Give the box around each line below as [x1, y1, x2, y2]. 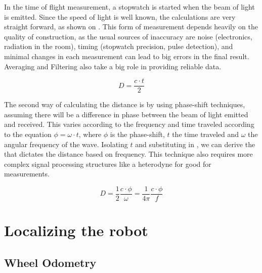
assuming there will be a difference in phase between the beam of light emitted [4, 109, 248, 119]
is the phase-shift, [110, 129, 165, 139]
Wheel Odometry [4, 254, 97, 270]
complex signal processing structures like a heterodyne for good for [4, 158, 211, 169]
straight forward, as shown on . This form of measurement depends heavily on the [4, 21, 258, 32]
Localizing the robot [4, 220, 148, 241]
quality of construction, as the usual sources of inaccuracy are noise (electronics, [4, 31, 252, 41]
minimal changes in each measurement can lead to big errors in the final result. [4, 51, 249, 61]
